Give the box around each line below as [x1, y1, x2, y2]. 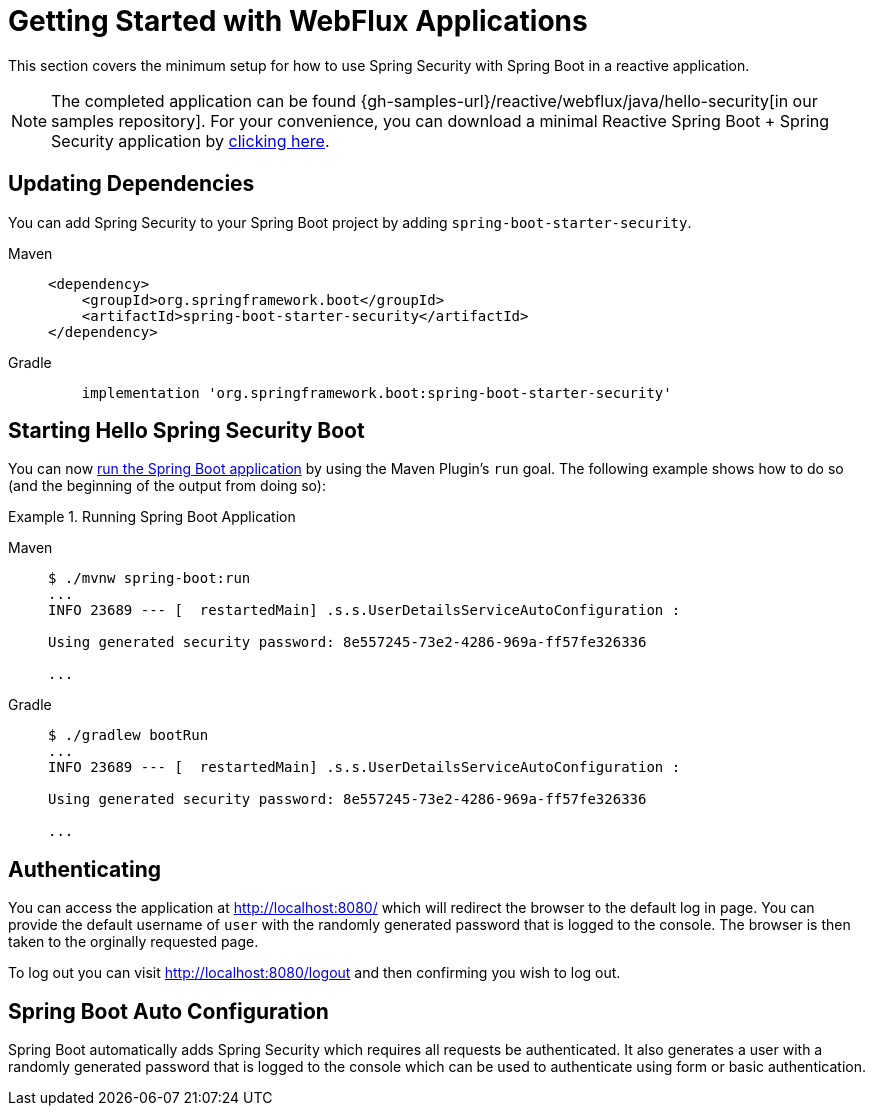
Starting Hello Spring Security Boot [8, 418, 365, 444]
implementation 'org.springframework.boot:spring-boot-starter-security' [81, 384, 672, 401]
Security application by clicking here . [51, 130, 330, 151]
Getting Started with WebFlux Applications [8, 4, 588, 38]
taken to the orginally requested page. [8, 933, 259, 951]
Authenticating [8, 856, 162, 882]
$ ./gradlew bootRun [48, 727, 209, 744]
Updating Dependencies [8, 171, 255, 197]
